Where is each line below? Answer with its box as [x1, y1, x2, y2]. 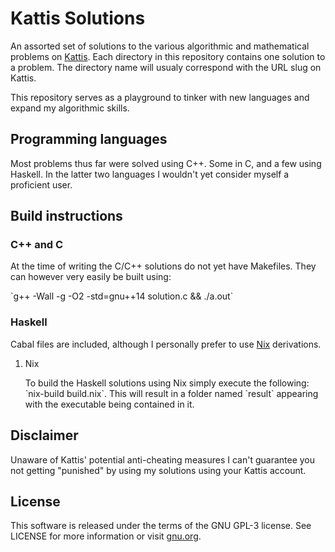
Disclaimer [10, 427, 79, 444]
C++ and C [10, 238, 64, 252]
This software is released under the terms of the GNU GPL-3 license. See [10, 520, 312, 532]
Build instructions [10, 208, 123, 225]
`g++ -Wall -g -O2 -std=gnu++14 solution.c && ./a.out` [10, 290, 234, 302]
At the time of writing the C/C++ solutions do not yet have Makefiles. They [10, 260, 317, 272]
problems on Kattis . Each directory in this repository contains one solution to [10, 50, 326, 62]
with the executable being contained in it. [24, 398, 195, 410]
